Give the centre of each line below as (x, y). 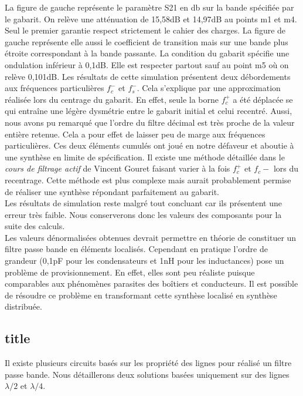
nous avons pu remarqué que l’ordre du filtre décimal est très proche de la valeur (150, 122)
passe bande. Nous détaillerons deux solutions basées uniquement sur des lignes (147, 374)
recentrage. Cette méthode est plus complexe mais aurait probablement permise (148, 179)
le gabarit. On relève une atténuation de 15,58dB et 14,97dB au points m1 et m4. (151, 19)
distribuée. (23, 306)
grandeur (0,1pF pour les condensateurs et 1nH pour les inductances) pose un (144, 261)
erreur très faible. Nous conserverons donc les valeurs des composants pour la (143, 214)
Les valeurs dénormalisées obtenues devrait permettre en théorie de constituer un (151, 237)
